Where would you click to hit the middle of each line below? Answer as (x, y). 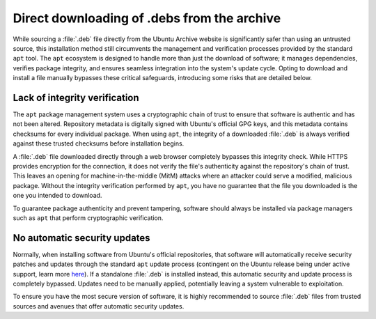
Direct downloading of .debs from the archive (147, 18)
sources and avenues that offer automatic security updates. (99, 306)
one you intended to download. (57, 196)
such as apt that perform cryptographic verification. (88, 218)
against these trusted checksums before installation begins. (99, 143)
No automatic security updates (81, 238)
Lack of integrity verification (76, 98)
